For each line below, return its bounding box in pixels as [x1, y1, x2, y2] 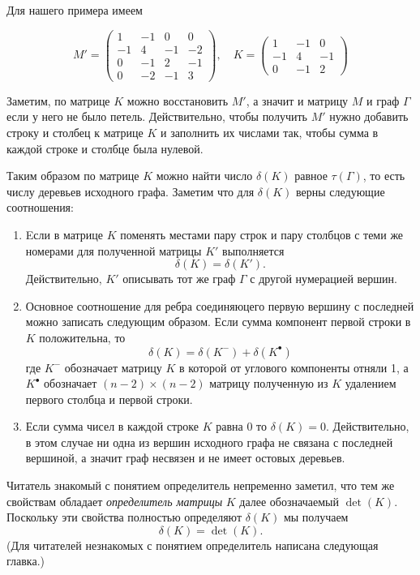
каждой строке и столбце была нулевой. [6, 139, 204, 157]
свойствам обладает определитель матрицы [6, 492, 223, 509]
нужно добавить [329, 108, 409, 125]
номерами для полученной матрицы [25, 242, 202, 259]
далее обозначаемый [239, 492, 339, 509]
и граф [366, 92, 400, 109]
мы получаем [283, 508, 349, 526]
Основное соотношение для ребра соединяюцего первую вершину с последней [25, 297, 414, 314]
